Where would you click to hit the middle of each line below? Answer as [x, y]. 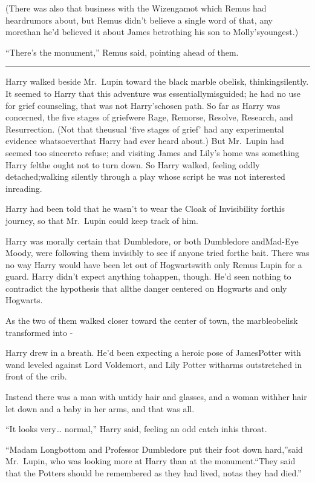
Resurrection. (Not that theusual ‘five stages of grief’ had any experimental [145, 129]
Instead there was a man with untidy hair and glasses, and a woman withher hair [156, 397]
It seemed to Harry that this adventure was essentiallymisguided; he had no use [153, 93]
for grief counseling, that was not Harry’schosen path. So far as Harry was [143, 105]
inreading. [24, 188]
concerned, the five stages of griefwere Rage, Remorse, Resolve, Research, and [149, 117]
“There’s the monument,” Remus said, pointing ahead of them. [122, 52]
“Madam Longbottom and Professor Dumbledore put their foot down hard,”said [154, 449]
